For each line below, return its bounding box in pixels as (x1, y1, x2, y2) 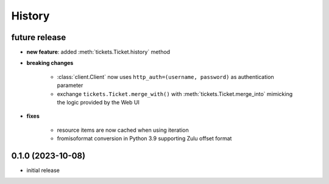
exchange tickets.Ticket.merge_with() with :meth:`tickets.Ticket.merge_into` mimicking (57, 90, 293, 97)
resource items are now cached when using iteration (57, 126, 189, 134)
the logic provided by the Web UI (57, 99, 140, 106)
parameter (57, 82, 83, 89)
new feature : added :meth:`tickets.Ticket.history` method (26, 49, 171, 56)
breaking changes (26, 60, 74, 67)
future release (11, 32, 66, 43)
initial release (26, 167, 60, 174)
